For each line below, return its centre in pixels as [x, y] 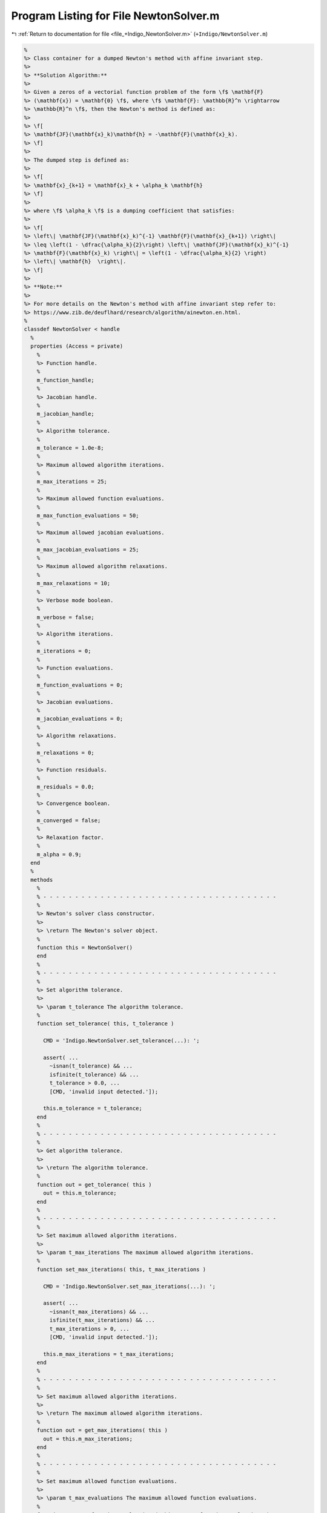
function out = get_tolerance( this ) [94, 1184]
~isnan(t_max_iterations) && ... [99, 1311]
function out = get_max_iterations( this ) [102, 1430]
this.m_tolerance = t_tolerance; [93, 1108]
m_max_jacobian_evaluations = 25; [88, 550]
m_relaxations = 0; [66, 753]
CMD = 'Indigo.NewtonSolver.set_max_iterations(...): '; [130, 1286]
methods [42, 880]
